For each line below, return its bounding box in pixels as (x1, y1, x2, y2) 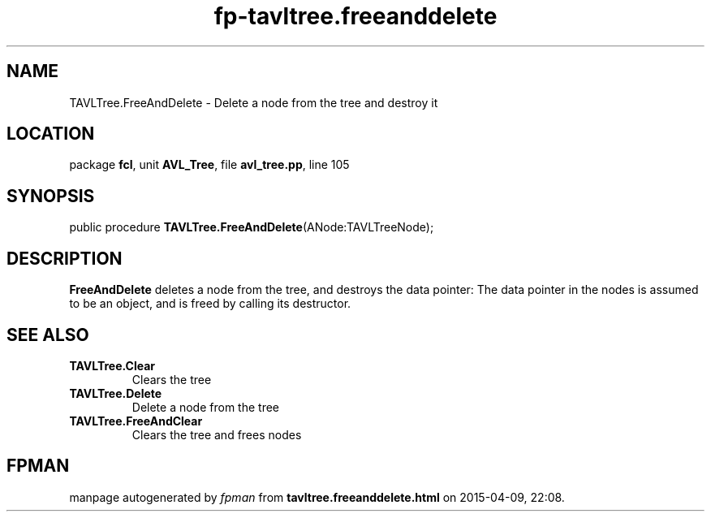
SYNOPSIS (6, 185, 95, 206)
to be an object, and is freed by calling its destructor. (69, 296, 351, 311)
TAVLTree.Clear (69, 358, 156, 373)
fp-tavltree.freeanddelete (213, 2, 498, 30)
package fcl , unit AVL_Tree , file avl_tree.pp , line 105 (69, 158, 350, 172)
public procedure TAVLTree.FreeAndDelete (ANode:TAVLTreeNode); (69, 220, 434, 235)
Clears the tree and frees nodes (131, 427, 302, 442)
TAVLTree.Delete (69, 386, 162, 400)
